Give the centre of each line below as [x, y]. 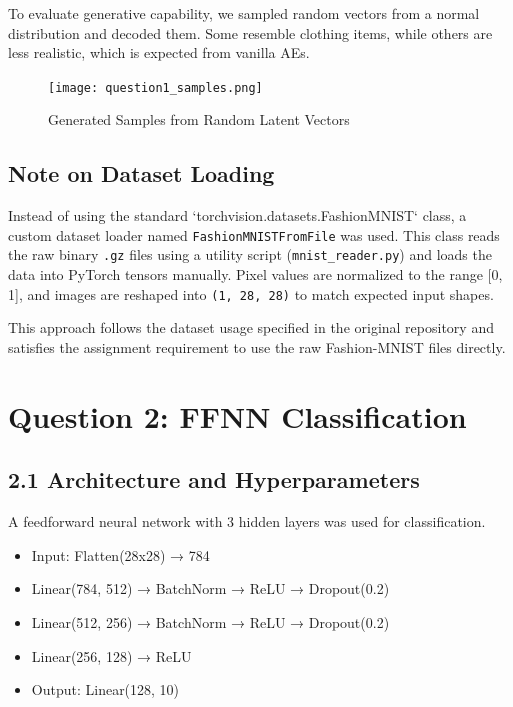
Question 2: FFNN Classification [237, 415]
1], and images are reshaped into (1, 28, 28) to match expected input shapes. [251, 293]
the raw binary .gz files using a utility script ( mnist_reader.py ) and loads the [250, 254]
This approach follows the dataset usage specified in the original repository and [251, 327]
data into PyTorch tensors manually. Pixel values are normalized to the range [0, [255, 274]
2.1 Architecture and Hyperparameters [214, 479]
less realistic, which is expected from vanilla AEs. [159, 52]
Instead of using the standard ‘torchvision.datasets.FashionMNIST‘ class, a [237, 215]
